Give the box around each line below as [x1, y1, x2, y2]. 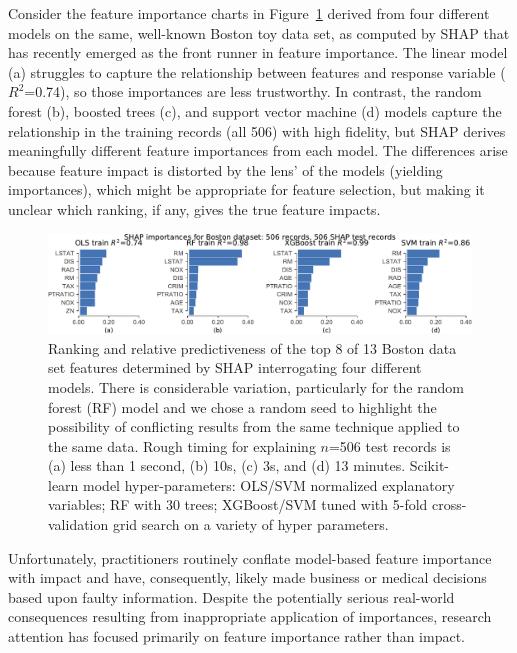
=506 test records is [328, 435, 451, 456]
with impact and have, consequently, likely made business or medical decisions [8, 567, 487, 588]
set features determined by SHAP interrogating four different [48, 357, 422, 378]
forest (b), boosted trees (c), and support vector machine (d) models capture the [8, 100, 502, 121]
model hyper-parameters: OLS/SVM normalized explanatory [83, 474, 455, 495]
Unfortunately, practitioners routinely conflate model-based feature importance [8, 547, 492, 568]
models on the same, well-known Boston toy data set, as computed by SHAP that [8, 22, 510, 43]
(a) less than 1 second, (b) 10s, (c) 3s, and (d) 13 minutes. [48, 455, 406, 476]
